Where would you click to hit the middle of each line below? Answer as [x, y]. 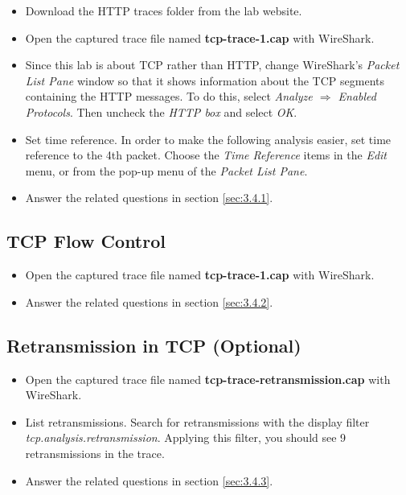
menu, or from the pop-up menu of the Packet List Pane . [166, 170]
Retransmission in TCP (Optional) [154, 345]
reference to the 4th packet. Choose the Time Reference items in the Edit [206, 155]
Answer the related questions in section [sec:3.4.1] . [149, 198]
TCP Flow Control [86, 241]
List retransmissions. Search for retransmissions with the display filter [197, 421]
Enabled [357, 96]
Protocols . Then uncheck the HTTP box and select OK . [161, 111]
